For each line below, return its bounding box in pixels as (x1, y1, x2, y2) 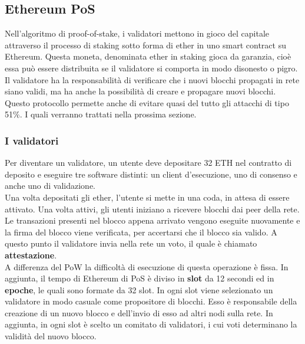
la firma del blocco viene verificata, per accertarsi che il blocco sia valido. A (5, 225, 277, 238)
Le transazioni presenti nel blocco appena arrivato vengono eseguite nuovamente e (5, 214, 300, 227)
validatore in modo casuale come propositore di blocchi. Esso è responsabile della (5, 295, 297, 307)
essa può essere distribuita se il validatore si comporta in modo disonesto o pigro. (5, 61, 298, 74)
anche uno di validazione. (5, 179, 96, 192)
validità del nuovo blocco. (5, 330, 97, 342)
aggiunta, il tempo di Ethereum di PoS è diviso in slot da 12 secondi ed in (5, 272, 274, 284)
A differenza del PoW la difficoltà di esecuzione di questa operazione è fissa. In (5, 260, 289, 273)
